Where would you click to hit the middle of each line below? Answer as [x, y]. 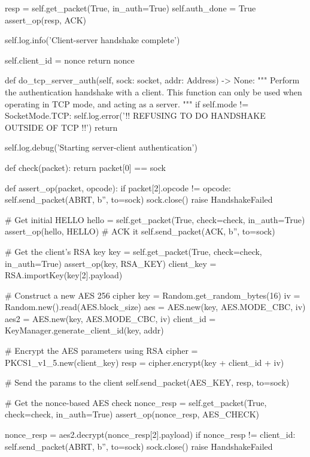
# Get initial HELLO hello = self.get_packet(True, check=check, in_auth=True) [155, 219]
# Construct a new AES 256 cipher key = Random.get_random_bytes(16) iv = [153, 295]
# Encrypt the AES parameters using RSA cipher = [101, 351]
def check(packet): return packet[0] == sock [85, 167]
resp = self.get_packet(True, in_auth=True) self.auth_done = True [130, 8]
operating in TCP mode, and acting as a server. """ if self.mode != [127, 103]
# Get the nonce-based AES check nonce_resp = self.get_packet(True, [136, 402]
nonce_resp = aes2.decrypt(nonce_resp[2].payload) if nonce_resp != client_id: [150, 435]
